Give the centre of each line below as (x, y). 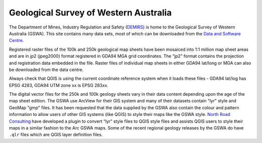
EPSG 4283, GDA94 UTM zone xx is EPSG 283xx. (59, 85)
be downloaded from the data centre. (46, 70)
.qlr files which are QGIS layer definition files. (56, 135)
